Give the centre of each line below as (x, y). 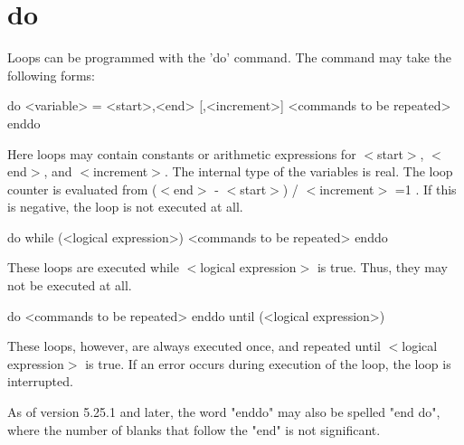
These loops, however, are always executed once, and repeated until (194, 346)
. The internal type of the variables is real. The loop (308, 171)
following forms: (51, 75)
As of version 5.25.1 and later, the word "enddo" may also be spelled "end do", (224, 412)
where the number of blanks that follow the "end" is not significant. (194, 429)
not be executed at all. (70, 285)
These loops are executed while (93, 267)
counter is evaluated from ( (82, 189)
